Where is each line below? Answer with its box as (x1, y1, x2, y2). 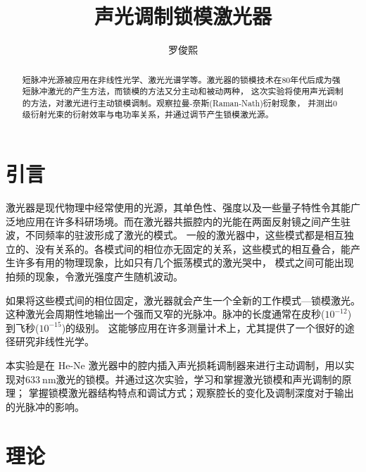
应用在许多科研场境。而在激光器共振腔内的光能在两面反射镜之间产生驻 (25, 213, 351, 228)
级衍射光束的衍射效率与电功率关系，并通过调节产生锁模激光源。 (22, 108, 274, 120)
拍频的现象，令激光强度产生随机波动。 (6, 269, 183, 284)
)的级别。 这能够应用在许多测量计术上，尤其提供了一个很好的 (61, 320, 345, 335)
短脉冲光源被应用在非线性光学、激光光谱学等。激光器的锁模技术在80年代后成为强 (22, 73, 341, 85)
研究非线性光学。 (15, 334, 94, 349)
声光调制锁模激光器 (94, 1, 272, 30)
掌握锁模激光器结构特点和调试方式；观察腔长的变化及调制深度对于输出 (28, 385, 354, 400)
